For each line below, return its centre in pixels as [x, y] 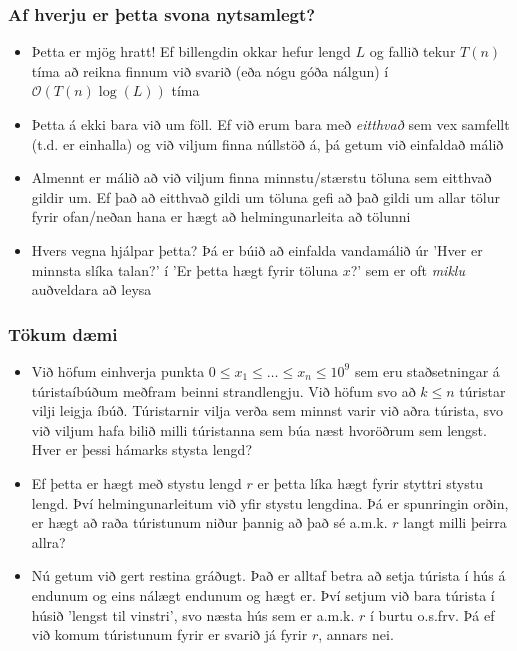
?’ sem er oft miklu [407, 269]
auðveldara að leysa [91, 289]
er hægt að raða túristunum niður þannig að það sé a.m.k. [209, 522]
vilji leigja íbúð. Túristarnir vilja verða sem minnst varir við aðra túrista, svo [267, 410]
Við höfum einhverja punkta [118, 370]
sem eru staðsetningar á [427, 370]
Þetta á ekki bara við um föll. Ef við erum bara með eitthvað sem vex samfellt [270, 124]
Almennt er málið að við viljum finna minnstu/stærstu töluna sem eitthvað [261, 177]
